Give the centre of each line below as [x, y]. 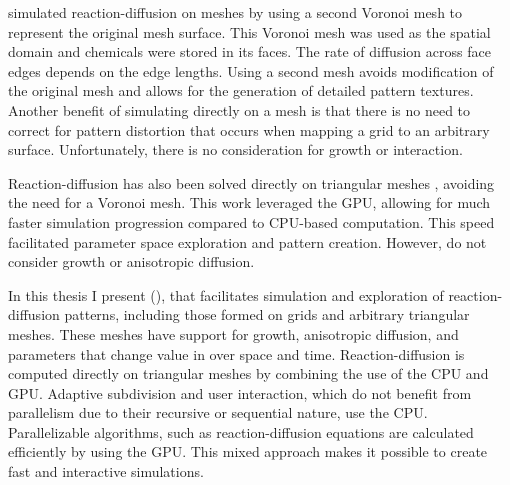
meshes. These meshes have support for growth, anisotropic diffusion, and [233, 333]
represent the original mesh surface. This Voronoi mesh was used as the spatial [249, 31]
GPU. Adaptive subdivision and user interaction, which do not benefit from [240, 392]
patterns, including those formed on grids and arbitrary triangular [267, 314]
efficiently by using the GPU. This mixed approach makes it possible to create [248, 451]
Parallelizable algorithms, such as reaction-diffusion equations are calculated [241, 431]
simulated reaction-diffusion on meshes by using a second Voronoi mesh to [235, 12]
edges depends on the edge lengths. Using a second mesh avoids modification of [251, 70]
